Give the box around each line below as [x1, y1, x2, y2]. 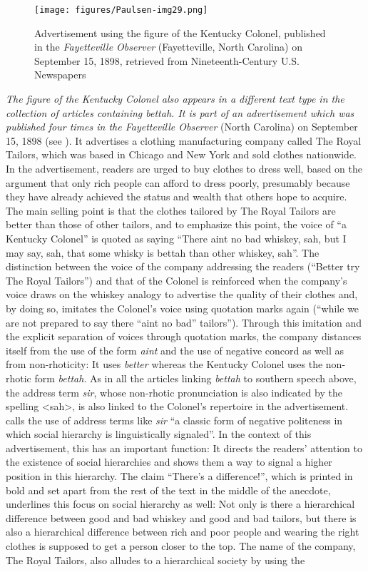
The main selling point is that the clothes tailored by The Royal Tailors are [6, 203, 336, 218]
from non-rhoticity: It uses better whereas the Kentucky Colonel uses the [6, 357, 323, 372]
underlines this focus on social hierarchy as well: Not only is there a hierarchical [6, 496, 355, 511]
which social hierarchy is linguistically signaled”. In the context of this [6, 427, 312, 441]
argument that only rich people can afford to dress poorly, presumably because [6, 175, 350, 190]
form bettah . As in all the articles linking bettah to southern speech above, [34, 370, 357, 385]
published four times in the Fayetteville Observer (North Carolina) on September [6, 119, 358, 134]
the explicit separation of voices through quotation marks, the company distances [6, 329, 362, 344]
